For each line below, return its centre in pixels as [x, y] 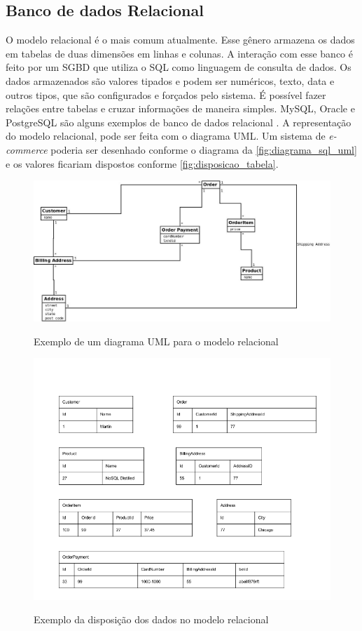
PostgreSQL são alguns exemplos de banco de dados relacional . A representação [179, 122]
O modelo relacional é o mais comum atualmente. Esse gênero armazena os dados [180, 40]
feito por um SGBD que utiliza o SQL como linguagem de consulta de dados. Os [179, 67]
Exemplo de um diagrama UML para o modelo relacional [156, 341]
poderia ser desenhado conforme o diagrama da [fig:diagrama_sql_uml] [204, 149]
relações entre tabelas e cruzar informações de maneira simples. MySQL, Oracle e [180, 108]
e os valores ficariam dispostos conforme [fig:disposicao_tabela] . [142, 163]
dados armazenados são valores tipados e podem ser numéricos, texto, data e [170, 80]
